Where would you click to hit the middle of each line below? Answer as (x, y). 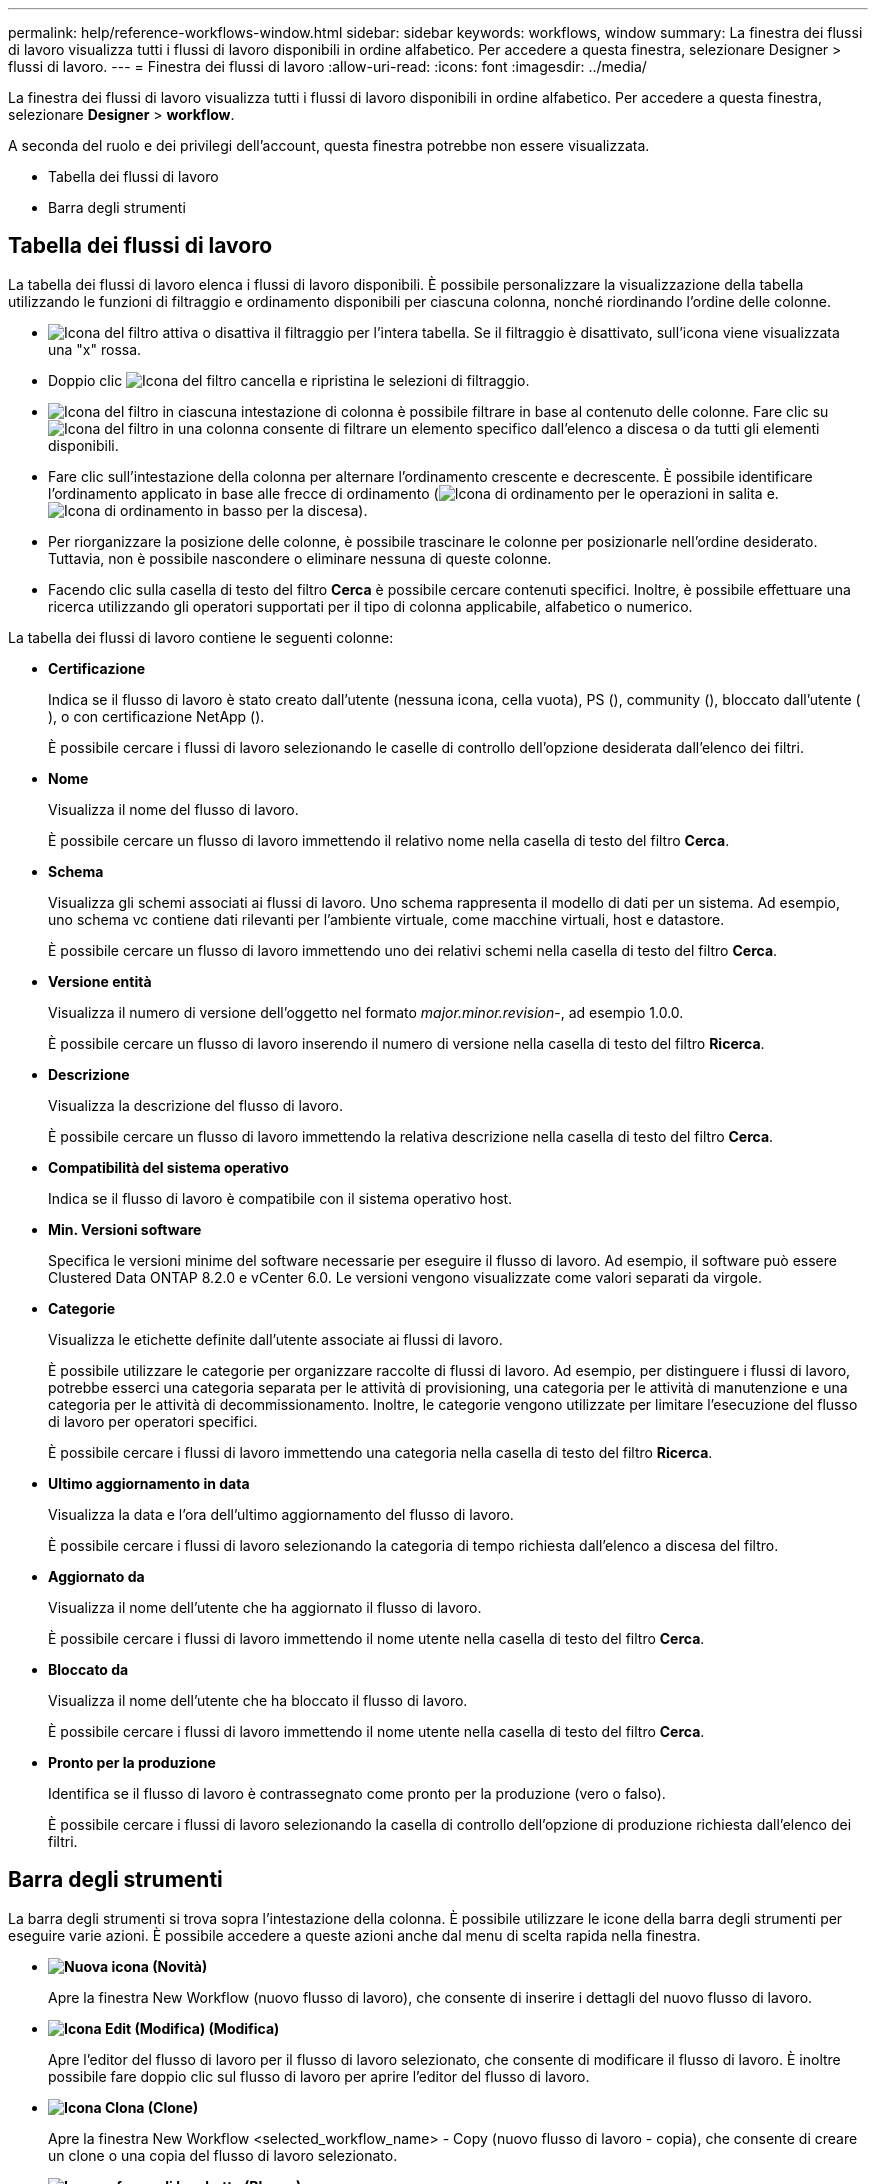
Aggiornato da (96, 1576)
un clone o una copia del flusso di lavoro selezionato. (223, 2155)
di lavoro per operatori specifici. (153, 1421)
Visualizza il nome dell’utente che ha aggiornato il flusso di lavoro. (265, 1607)
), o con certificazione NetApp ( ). (156, 716)
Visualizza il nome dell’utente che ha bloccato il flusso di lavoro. (258, 1700)
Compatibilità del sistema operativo (168, 1167)
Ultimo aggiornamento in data (149, 1483)
